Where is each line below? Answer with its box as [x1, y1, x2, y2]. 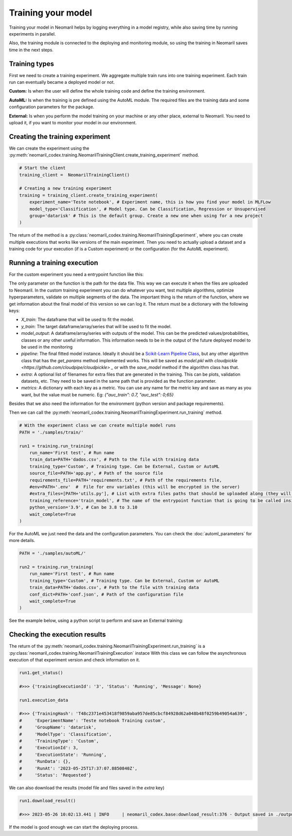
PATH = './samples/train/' [19, 429, 84, 435]
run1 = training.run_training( [19, 443, 94, 448]
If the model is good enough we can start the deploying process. [9, 824, 139, 830]
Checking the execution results [9, 630, 106, 639]
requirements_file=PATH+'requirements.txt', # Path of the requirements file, [29, 477, 222, 483]
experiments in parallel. [9, 31, 56, 37]
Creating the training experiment [9, 132, 110, 141]
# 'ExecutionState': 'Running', [19, 752, 107, 758]
